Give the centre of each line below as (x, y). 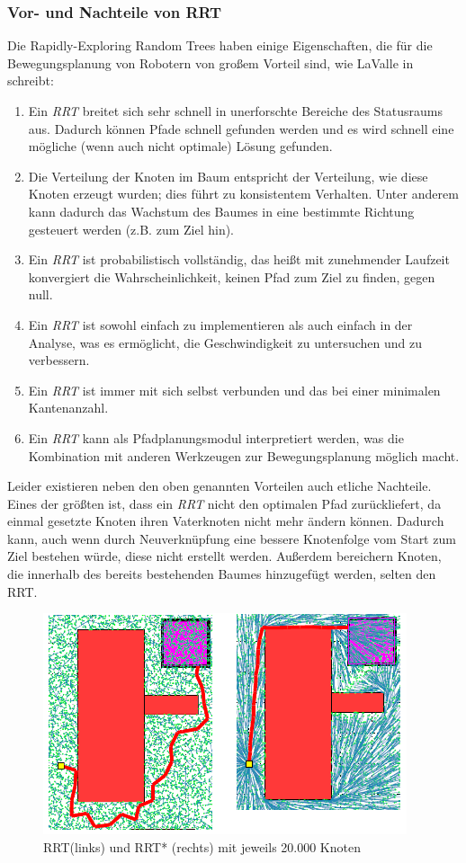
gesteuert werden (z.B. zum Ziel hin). (131, 229)
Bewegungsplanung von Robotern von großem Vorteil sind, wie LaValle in (211, 62)
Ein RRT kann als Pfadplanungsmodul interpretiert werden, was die (216, 437)
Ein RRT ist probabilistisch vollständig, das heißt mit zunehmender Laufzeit (239, 259)
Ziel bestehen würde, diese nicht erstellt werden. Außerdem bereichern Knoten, (224, 556)
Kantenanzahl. (68, 408)
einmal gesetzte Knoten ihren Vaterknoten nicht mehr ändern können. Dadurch (226, 521)
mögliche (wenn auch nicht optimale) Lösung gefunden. (180, 146)
